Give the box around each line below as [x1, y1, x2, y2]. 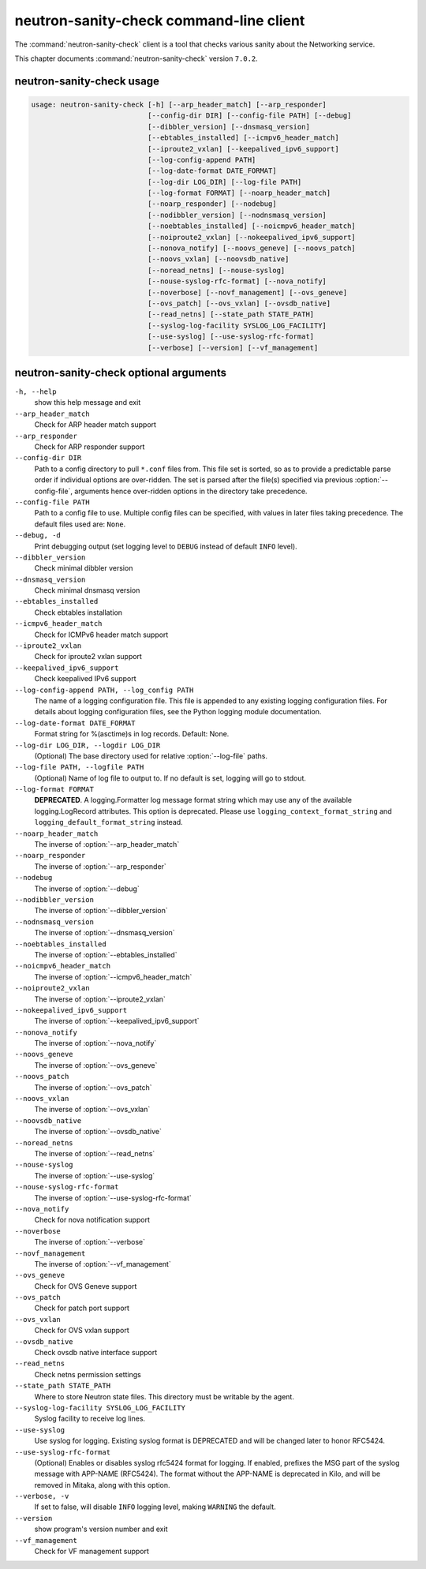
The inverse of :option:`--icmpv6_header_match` [34, 972, 192, 982]
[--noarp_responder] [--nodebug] [147, 200, 277, 208]
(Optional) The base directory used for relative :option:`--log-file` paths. [34, 751, 268, 761]
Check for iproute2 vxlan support [34, 652, 142, 661]
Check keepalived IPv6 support [34, 674, 137, 683]
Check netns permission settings [34, 1369, 141, 1379]
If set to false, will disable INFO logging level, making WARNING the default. [34, 1502, 276, 1511]
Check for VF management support [34, 1547, 150, 1556]
